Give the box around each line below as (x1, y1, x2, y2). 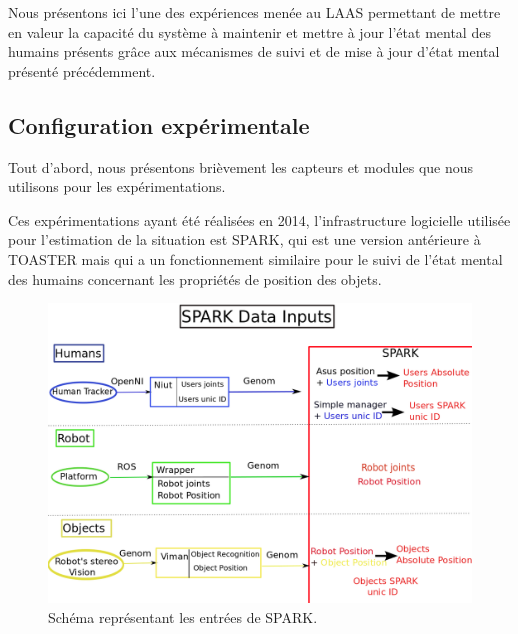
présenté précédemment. (8, 60, 156, 81)
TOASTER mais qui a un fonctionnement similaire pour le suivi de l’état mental (8, 248, 503, 269)
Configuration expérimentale (8, 109, 310, 140)
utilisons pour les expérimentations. (8, 176, 226, 197)
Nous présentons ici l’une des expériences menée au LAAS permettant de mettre (8, 2, 501, 22)
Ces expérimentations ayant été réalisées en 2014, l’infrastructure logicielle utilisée (8, 209, 511, 230)
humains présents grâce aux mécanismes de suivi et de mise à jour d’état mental (8, 41, 500, 62)
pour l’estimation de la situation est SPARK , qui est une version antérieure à (8, 229, 481, 250)
